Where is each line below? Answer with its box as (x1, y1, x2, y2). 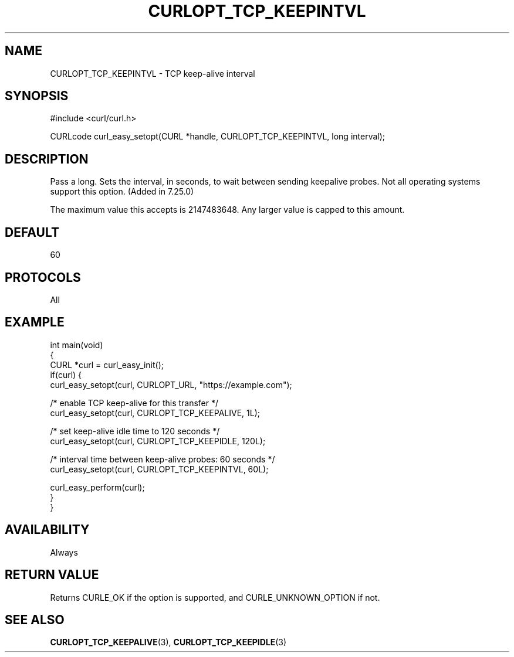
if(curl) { (50, 369, 82, 380)
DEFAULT (5, 224, 59, 240)
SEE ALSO (5, 612, 65, 627)
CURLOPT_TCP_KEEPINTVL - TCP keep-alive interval (50, 68, 255, 79)
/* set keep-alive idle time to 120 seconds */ (50, 425, 220, 436)
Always (50, 547, 78, 557)
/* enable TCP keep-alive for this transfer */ (50, 397, 219, 408)
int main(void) (50, 339, 103, 350)
